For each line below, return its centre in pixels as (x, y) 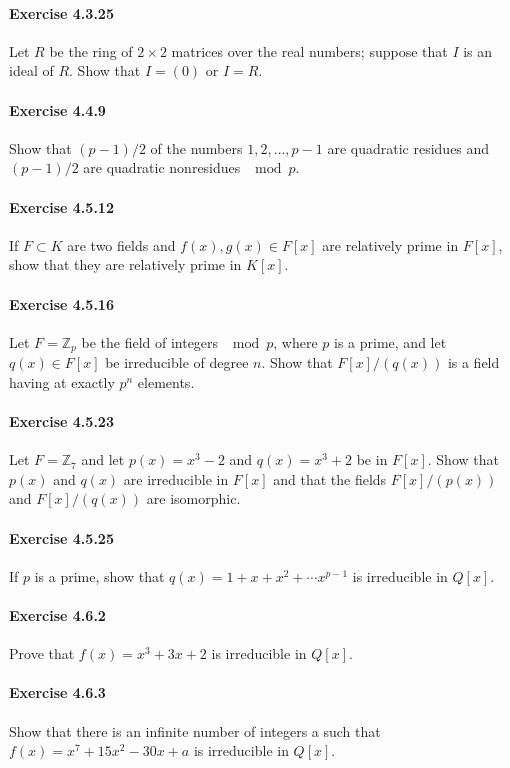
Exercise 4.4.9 (57, 109)
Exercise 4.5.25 (61, 537)
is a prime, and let (390, 341)
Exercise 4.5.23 (61, 420)
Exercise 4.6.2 (57, 614)
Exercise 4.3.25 (61, 12)
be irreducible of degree (177, 362)
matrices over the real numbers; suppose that (309, 50)
